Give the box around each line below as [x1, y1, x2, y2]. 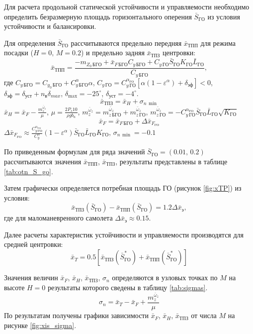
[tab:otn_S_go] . [4, 166, 53, 176]
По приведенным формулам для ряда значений [4, 146, 145, 157]
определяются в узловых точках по [112, 272, 218, 283]
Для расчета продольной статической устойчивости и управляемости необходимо [4, 1, 250, 11]
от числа [191, 310, 217, 321]
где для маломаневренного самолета [4, 213, 113, 223]
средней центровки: [4, 239, 63, 249]
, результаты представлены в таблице [115, 156, 228, 166]
